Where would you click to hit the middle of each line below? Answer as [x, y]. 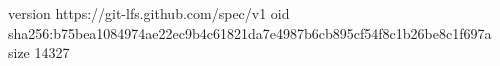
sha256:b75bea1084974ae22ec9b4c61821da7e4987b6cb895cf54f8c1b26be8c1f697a [250, 32]
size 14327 [39, 52]
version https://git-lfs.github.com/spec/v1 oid [149, 13]
